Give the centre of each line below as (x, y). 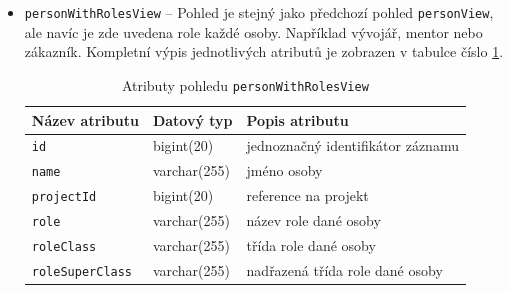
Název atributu (85, 119)
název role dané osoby (313, 220)
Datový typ (192, 119)
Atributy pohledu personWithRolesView (245, 84)
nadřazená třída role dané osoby (344, 269)
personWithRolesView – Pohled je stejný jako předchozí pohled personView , (259, 12)
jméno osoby (284, 170)
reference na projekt (307, 195)
